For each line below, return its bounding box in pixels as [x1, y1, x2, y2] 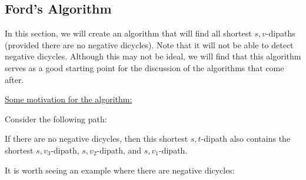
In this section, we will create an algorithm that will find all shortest [5, 27, 252, 39]
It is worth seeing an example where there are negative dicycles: [5, 164, 235, 176]
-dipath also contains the [201, 132, 291, 145]
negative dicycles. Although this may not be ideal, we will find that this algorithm [5, 50, 301, 62]
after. [5, 73, 24, 85]
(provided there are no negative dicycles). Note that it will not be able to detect [5, 38, 294, 51]
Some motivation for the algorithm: [5, 93, 132, 105]
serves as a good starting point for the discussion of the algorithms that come [5, 61, 284, 74]
